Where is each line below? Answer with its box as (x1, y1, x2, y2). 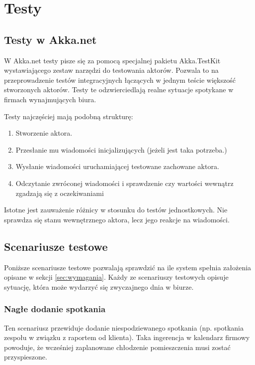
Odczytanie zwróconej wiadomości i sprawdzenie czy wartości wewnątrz (15, 178, 234, 188)
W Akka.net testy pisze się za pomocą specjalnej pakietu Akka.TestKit (4, 55, 221, 65)
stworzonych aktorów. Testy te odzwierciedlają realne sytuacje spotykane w (4, 84, 234, 95)
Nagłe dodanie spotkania (4, 303, 106, 315)
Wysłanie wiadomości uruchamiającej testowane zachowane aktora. (15, 161, 219, 172)
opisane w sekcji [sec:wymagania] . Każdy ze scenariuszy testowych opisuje (4, 272, 229, 282)
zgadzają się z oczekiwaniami (15, 187, 104, 198)
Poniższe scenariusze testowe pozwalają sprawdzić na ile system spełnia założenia (4, 262, 252, 272)
